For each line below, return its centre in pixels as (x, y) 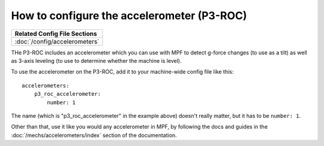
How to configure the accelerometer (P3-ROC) (129, 16)
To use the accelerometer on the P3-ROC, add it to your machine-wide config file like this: (122, 72)
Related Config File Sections (56, 34)
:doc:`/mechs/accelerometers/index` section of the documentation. (94, 135)
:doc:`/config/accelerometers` (57, 41)
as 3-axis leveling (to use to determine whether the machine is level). (96, 60)
